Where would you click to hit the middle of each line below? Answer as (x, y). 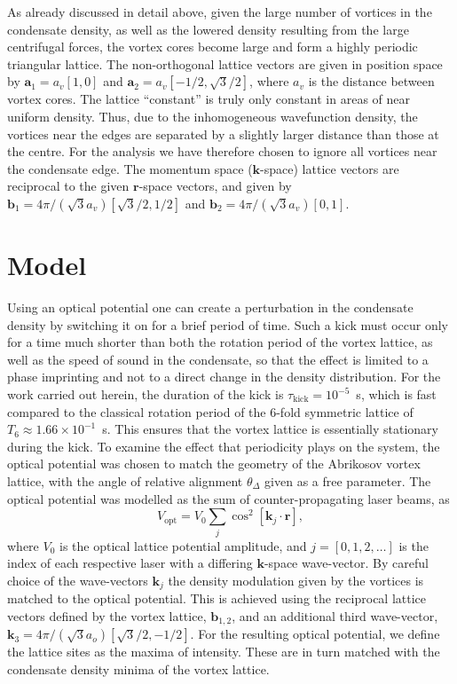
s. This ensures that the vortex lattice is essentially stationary (270, 429)
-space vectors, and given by (215, 186)
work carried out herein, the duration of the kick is (146, 394)
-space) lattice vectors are (330, 168)
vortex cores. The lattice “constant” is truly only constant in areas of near (209, 99)
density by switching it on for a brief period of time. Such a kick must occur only (228, 324)
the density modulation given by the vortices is (296, 580)
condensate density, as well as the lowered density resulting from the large (208, 29)
